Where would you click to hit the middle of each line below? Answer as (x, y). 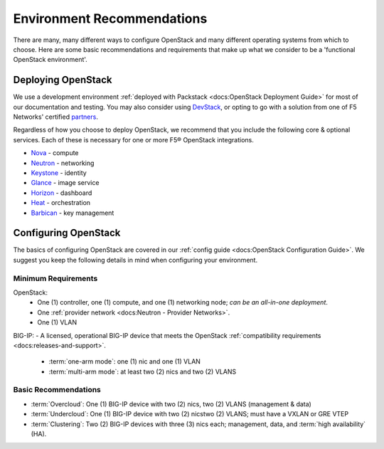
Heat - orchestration (61, 203)
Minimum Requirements (55, 278)
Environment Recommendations (110, 19)
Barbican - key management (73, 213)
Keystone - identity (59, 173)
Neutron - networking (63, 163)
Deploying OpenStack (63, 80)
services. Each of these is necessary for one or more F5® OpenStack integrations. (133, 139)
